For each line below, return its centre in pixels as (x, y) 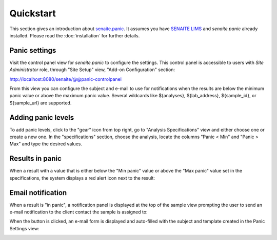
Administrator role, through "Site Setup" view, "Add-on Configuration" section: (92, 70)
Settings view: (24, 228)
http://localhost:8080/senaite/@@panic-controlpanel (65, 79)
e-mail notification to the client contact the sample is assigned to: (79, 212)
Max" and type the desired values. (46, 144)
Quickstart (33, 13)
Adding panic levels (42, 117)
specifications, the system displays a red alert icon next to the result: (82, 178)
